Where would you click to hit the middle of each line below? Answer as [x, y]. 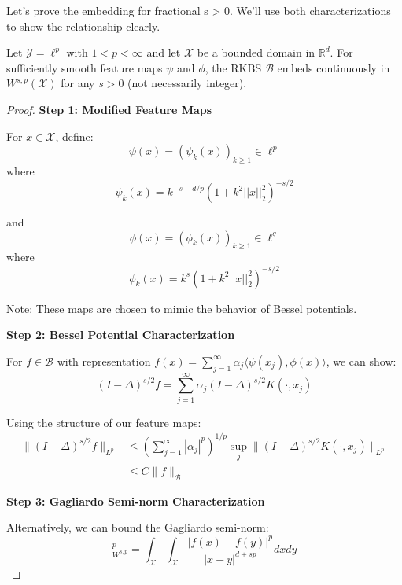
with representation [104, 361]
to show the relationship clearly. [83, 26]
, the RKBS [233, 67]
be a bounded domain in [256, 52]
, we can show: [361, 361]
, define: [74, 136]
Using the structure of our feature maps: [104, 422]
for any [78, 83]
